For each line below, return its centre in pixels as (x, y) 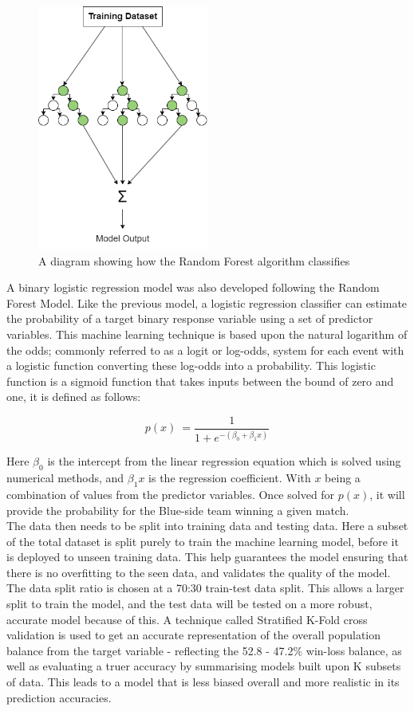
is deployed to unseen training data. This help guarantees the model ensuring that (207, 557)
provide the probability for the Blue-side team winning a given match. (178, 510)
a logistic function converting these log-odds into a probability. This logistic (191, 365)
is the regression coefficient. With (230, 478)
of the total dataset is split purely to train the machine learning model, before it (203, 541)
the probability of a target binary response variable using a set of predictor (190, 318)
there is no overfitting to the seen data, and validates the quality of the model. (199, 572)
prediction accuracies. (59, 697)
